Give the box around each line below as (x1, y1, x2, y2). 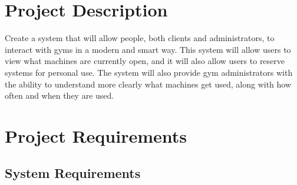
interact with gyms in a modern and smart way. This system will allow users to (5, 43, 291, 55)
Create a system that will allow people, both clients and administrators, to (5, 32, 275, 44)
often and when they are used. (5, 89, 114, 102)
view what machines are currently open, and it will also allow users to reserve (5, 55, 285, 67)
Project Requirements (5, 123, 187, 147)
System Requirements (5, 164, 141, 182)
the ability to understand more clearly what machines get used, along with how (5, 78, 292, 90)
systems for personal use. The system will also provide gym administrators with (5, 66, 293, 78)
